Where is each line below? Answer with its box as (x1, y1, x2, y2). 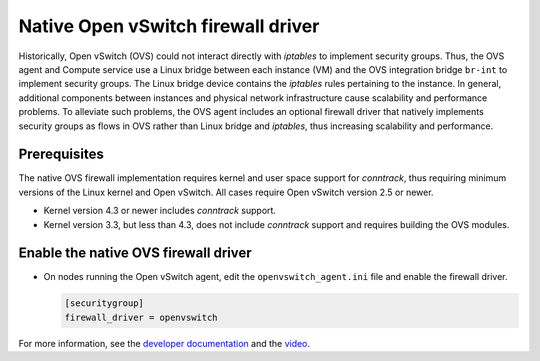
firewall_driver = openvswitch (64, 311, 219, 323)
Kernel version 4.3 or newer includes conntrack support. (43, 205, 277, 217)
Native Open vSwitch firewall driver (18, 15, 320, 37)
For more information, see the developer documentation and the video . (18, 337, 310, 349)
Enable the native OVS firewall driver (18, 245, 252, 262)
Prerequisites (18, 146, 104, 163)
